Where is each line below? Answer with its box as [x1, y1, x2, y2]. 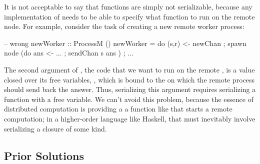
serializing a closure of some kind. [4, 123, 107, 133]
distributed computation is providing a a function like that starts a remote [4, 103, 232, 114]
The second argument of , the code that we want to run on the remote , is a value [4, 64, 255, 74]
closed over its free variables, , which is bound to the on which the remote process [4, 74, 255, 84]
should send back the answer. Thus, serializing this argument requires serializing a [4, 84, 256, 94]
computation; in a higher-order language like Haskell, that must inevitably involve [4, 113, 255, 123]
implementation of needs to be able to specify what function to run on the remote [4, 11, 255, 21]
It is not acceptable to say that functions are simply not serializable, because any [4, 1, 252, 11]
